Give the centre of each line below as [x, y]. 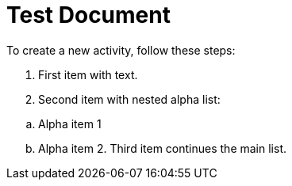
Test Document [88, 15]
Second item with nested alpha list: [129, 99]
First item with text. [88, 74]
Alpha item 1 [70, 123]
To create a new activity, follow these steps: [121, 50]
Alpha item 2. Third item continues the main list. [162, 148]
